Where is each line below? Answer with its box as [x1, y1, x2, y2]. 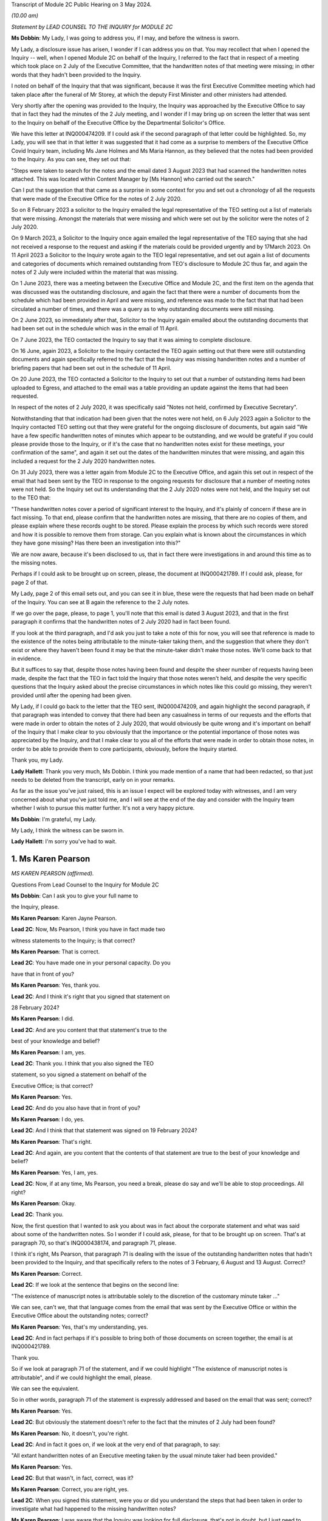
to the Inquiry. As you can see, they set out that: [11, 156, 131, 163]
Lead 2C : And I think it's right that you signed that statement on [11, 992, 170, 1000]
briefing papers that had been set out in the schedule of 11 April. [11, 364, 172, 371]
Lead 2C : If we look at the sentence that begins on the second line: [11, 1281, 179, 1289]
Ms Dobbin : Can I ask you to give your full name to [11, 892, 138, 900]
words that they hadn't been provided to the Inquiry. [11, 71, 142, 78]
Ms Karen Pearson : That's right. [11, 1138, 92, 1145]
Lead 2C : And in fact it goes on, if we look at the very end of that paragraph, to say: [11, 1441, 220, 1448]
